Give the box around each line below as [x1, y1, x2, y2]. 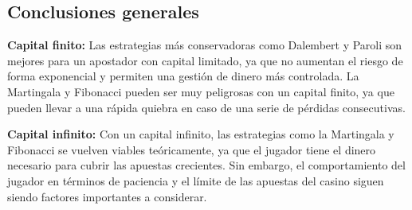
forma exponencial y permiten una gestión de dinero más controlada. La [7, 68, 359, 84]
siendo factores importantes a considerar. [7, 188, 207, 204]
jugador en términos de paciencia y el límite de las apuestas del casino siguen [7, 172, 384, 189]
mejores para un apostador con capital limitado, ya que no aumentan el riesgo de [7, 52, 403, 68]
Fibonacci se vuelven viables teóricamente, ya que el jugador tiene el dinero [7, 141, 376, 157]
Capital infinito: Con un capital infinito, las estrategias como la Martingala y [7, 126, 394, 142]
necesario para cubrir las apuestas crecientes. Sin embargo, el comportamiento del [7, 157, 406, 173]
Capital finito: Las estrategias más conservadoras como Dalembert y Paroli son [7, 37, 402, 53]
